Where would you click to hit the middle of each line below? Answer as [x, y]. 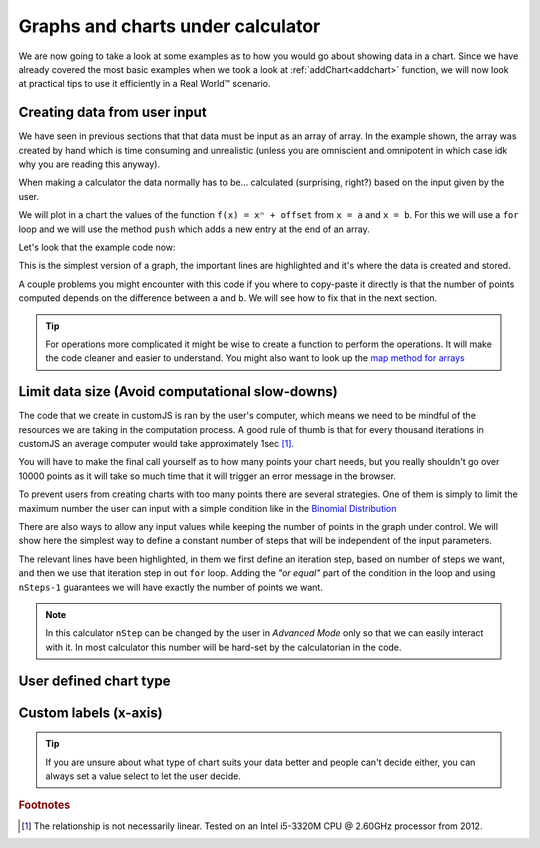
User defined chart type [94, 680]
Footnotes [44, 805]
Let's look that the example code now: [97, 247]
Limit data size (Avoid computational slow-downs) [178, 391]
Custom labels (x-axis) [91, 712]
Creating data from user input [112, 112]
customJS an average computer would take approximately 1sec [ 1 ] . [156, 443]
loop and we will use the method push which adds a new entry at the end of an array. [194, 229]
